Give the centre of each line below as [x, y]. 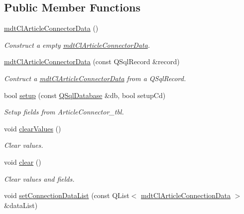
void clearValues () [33, 128]
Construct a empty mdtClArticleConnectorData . [77, 45]
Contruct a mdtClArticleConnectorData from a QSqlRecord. [95, 78]
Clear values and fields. [39, 178]
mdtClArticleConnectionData [186, 195]
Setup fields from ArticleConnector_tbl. [64, 112]
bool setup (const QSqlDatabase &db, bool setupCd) [85, 95]
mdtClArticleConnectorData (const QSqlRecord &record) [92, 61]
